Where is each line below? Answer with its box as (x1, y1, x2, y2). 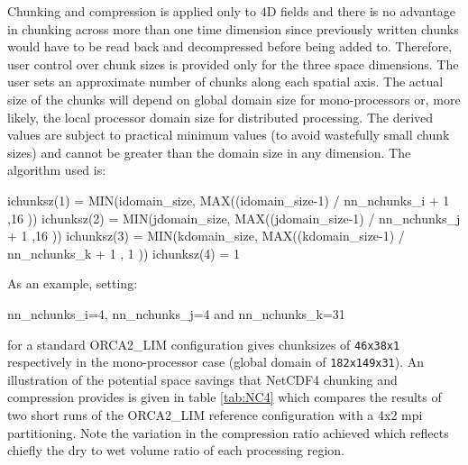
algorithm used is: (7, 160, 106, 179)
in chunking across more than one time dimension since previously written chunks (7, 19, 459, 38)
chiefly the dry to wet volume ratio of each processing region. (7, 441, 345, 460)
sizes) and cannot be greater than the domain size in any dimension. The (7, 142, 411, 161)
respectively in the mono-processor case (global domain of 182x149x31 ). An (7, 352, 425, 371)
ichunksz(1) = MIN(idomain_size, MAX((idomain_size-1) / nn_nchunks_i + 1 (7, 190, 450, 209)
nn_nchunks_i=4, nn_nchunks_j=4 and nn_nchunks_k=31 (7, 304, 345, 323)
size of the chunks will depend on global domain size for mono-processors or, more (7, 89, 461, 108)
